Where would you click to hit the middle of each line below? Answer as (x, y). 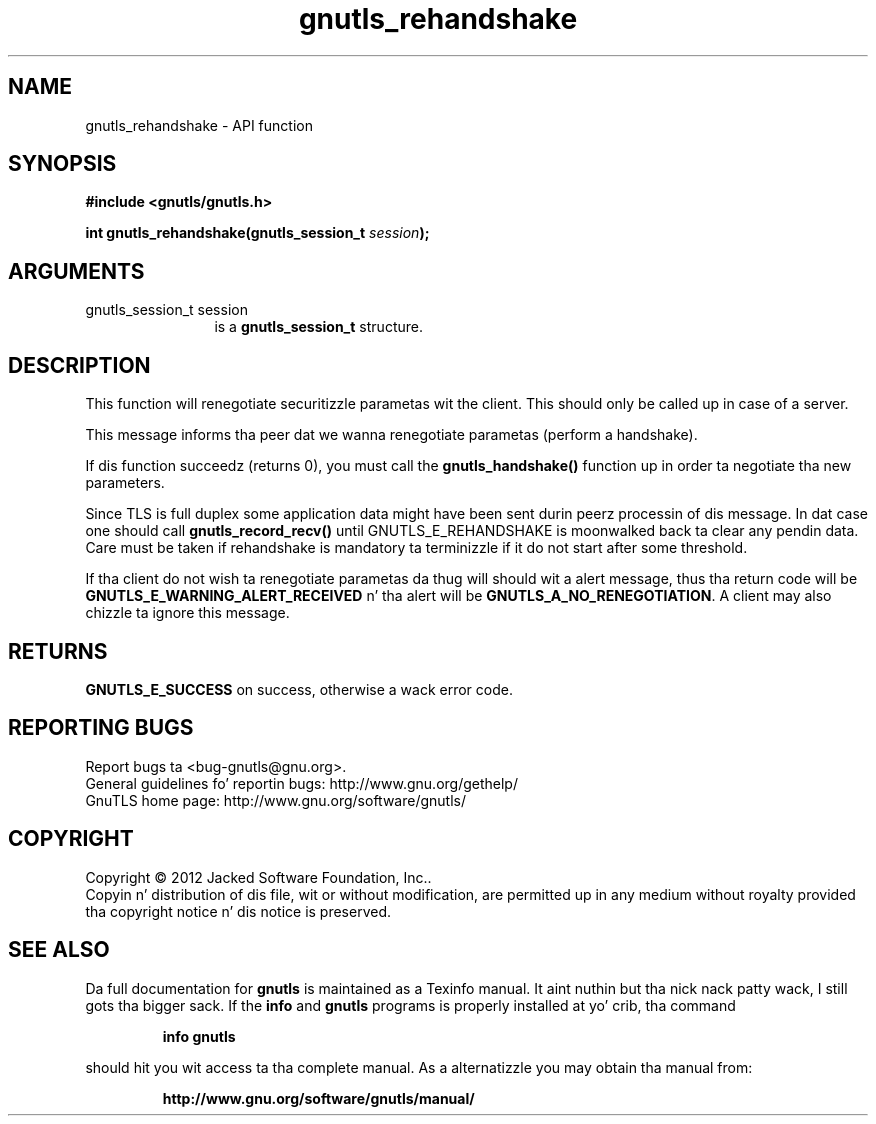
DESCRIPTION (79, 365)
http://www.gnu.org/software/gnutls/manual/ (318, 1098)
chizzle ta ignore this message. (187, 613)
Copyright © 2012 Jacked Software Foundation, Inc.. (258, 877)
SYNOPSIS (62, 164)
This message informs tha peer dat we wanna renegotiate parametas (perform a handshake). (391, 435)
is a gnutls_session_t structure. (318, 327)
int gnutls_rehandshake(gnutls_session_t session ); (257, 233)
